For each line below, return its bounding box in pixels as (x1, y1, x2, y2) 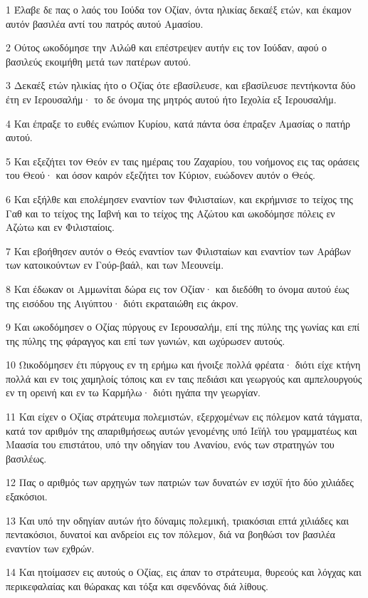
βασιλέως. (6, 450, 47, 465)
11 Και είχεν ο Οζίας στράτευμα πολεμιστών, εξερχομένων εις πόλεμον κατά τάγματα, (6, 409, 363, 424)
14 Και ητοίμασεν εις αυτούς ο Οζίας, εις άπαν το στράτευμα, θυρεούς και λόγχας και (6, 565, 362, 579)
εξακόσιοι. (6, 489, 48, 504)
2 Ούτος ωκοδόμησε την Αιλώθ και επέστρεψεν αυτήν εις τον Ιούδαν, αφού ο (6, 40, 327, 55)
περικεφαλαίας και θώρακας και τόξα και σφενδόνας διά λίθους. (6, 579, 268, 593)
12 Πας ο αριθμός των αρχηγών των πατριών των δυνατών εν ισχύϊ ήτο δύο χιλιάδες (6, 475, 354, 490)
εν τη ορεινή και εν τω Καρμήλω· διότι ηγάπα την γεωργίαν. (6, 385, 261, 400)
